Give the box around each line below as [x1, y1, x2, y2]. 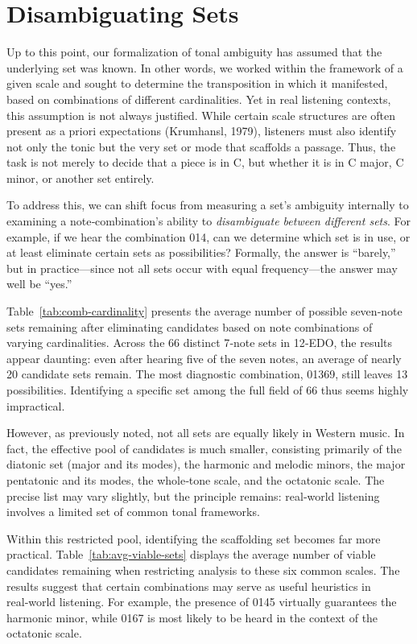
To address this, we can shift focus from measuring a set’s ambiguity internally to [6, 196, 409, 213]
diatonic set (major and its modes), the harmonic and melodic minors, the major [6, 456, 406, 473]
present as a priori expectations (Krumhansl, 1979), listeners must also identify [6, 122, 397, 139]
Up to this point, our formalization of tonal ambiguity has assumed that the [6, 43, 382, 60]
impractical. [6, 397, 65, 414]
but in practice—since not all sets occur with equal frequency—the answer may [6, 259, 398, 276]
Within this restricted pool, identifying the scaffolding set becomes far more [6, 530, 381, 547]
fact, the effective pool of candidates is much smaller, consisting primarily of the [6, 440, 402, 456]
